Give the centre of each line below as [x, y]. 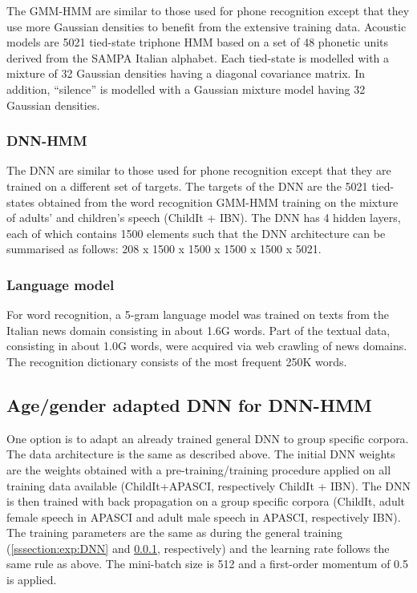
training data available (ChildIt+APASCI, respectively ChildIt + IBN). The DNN [208, 485]
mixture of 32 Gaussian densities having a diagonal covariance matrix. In [186, 73]
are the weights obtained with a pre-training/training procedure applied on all [199, 469]
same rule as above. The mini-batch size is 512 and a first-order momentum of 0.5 [207, 564]
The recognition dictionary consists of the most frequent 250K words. [177, 361]
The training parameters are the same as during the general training [174, 532]
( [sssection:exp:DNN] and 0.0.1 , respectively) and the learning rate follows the [198, 548]
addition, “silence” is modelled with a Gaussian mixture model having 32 [186, 89]
